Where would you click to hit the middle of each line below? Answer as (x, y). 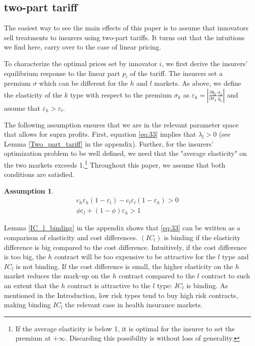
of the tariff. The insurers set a (176, 73)
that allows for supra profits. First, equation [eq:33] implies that (100, 134)
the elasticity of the (33, 94)
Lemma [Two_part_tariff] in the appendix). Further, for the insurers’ (109, 143)
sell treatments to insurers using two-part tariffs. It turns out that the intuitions (124, 37)
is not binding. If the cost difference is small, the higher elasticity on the (125, 266)
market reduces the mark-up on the (57, 276)
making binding (27, 305)
